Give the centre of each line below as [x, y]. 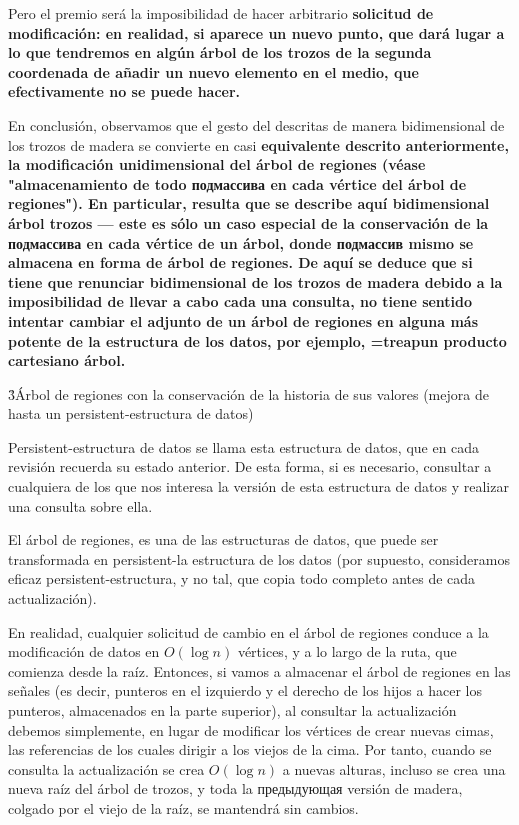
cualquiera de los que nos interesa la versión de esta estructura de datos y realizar [258, 486]
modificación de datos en [84, 651]
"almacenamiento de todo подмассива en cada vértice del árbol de [237, 183]
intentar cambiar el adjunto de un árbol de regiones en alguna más [243, 320]
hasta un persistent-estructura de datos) [131, 413]
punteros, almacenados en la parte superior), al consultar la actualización [232, 710]
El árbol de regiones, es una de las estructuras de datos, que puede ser [223, 539]
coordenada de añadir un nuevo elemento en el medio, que [213, 71]
